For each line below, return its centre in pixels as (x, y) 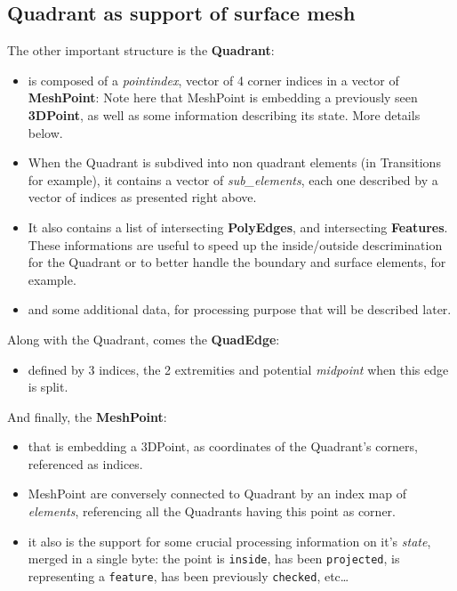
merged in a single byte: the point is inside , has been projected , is (214, 559)
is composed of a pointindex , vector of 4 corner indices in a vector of (213, 80)
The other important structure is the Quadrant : (141, 50)
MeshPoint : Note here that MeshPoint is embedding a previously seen (223, 97)
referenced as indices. (85, 463)
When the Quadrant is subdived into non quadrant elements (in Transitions (234, 162)
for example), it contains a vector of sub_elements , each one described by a (233, 179)
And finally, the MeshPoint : (87, 416)
